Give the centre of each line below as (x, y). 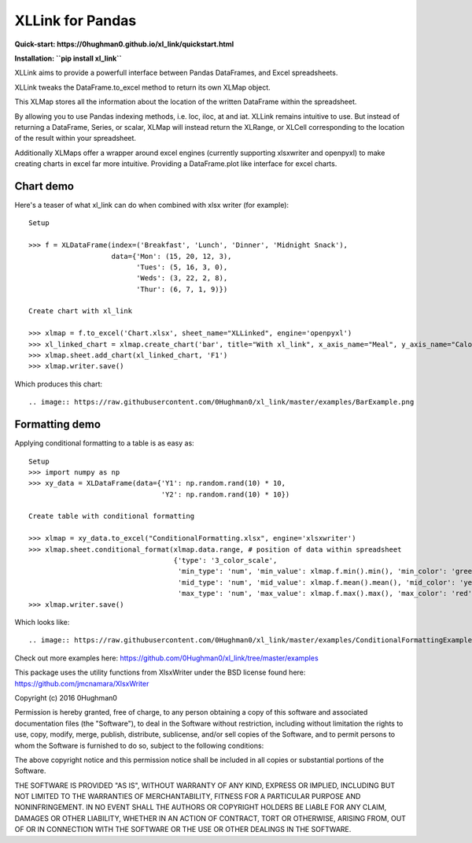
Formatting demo (58, 425)
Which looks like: (42, 622)
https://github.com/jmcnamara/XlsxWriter (82, 683)
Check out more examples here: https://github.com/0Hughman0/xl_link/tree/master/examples (166, 658)
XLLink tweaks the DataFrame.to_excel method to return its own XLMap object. (142, 87)
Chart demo (44, 186)
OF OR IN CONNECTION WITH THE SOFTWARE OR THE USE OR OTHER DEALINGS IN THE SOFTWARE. (183, 830)
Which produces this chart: (58, 384)
